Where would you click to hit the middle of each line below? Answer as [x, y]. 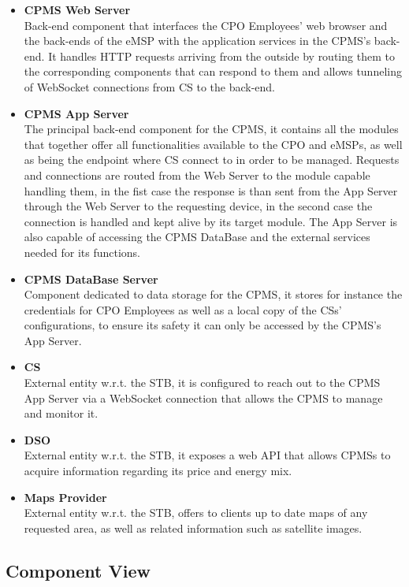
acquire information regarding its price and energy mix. [158, 471]
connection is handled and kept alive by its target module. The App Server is [211, 221]
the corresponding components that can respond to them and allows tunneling [213, 71]
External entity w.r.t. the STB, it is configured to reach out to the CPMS [202, 383]
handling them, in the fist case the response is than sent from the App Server [211, 190]
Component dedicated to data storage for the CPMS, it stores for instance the [213, 294]
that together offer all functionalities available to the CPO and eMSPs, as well [213, 144]
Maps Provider [65, 497]
